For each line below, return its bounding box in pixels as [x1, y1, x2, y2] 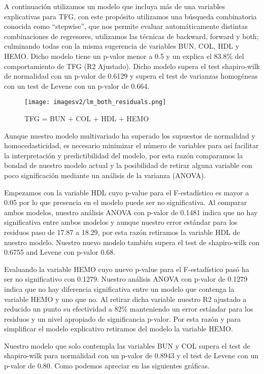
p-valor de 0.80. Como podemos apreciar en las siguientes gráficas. [4, 360, 210, 371]
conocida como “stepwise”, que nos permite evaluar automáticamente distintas [4, 21, 248, 31]
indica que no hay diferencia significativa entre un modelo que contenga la [4, 283, 235, 294]
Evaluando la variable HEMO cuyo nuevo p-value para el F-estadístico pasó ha [4, 263, 249, 274]
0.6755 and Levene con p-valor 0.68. [4, 247, 116, 257]
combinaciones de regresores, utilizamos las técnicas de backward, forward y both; [4, 30, 259, 41]
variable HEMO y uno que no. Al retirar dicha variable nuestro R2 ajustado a [4, 293, 247, 304]
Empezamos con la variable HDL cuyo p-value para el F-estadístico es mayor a [4, 187, 249, 197]
